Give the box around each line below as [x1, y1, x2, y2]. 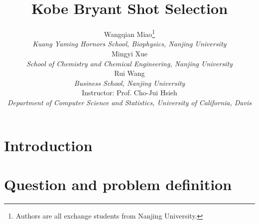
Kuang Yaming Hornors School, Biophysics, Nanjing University [32, 38, 227, 49]
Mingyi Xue [112, 48, 147, 58]
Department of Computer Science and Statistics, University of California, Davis [7, 97, 252, 107]
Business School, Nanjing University [74, 77, 185, 88]
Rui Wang [114, 68, 145, 78]
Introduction [4, 135, 93, 155]
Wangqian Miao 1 [104, 27, 155, 39]
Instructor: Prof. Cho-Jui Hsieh [82, 87, 177, 98]
